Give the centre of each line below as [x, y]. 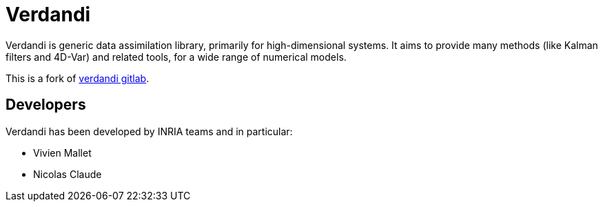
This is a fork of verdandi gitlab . [78, 78]
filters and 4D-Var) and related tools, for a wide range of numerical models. [176, 57]
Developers [46, 105]
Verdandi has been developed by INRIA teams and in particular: [149, 131]
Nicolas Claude [68, 174]
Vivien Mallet [62, 152]
